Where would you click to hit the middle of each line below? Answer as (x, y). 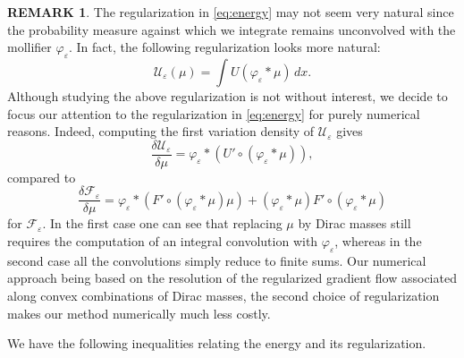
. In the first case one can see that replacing (162, 223)
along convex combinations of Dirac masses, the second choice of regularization (224, 296)
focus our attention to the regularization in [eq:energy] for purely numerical (214, 113)
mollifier (30, 47)
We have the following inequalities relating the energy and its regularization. (217, 343)
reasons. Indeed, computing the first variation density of (161, 131)
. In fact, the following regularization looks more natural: (225, 47)
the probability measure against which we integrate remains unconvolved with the (232, 29)
